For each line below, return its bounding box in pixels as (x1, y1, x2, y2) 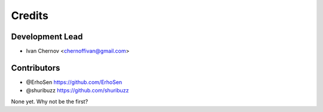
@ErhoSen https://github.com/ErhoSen (26, 78, 123, 86)
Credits (11, 9, 49, 22)
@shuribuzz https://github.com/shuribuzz (26, 87, 129, 94)
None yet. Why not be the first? (11, 98, 89, 105)
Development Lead (11, 32, 83, 42)
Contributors (11, 63, 60, 73)
